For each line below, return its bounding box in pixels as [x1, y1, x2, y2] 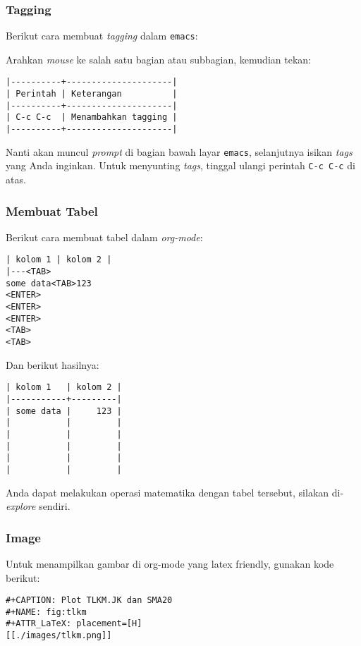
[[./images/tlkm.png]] [6, 630, 112, 641]
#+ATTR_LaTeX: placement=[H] [6, 618, 142, 629]
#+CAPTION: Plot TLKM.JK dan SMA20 [6, 595, 173, 606]
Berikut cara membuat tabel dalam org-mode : [6, 229, 203, 244]
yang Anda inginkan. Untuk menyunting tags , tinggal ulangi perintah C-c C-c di [6, 158, 355, 173]
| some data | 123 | [6, 406, 122, 416]
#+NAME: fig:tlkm [6, 607, 87, 617]
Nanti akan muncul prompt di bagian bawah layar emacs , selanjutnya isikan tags [6, 144, 353, 159]
